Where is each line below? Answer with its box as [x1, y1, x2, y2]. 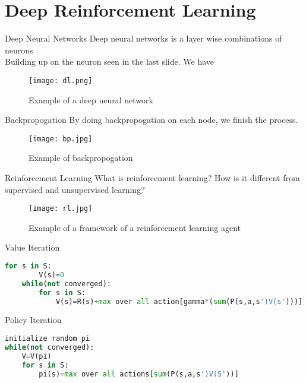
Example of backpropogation [29, 151, 133, 164]
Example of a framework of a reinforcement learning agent [29, 221, 241, 233]
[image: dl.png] [29, 76, 93, 85]
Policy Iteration [5, 314, 62, 326]
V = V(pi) [21, 352, 52, 360]
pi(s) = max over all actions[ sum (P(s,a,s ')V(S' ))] [39, 369, 239, 378]
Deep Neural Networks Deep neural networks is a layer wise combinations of [5, 32, 282, 45]
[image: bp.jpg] [29, 134, 93, 143]
